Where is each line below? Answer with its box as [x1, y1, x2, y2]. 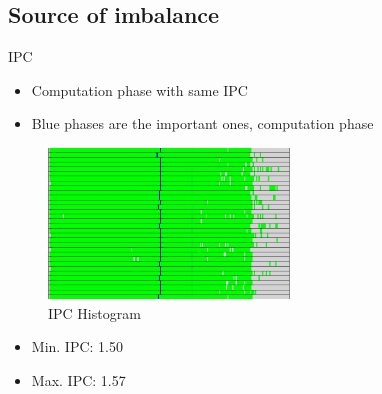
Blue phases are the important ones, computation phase [31, 113, 374, 134]
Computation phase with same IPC [31, 79, 248, 100]
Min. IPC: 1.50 [31, 336, 124, 357]
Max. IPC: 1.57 [31, 369, 126, 390]
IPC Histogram [48, 302, 141, 323]
